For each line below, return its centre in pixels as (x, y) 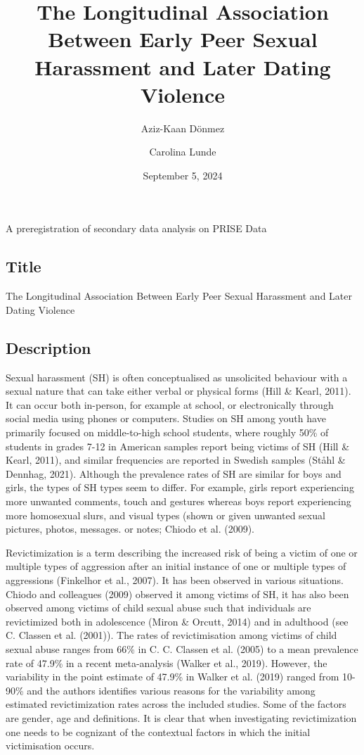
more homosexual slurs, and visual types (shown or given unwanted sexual (165, 515)
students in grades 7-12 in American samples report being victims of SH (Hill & (178, 446)
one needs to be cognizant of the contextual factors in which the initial (158, 731)
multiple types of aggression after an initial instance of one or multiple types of (176, 566)
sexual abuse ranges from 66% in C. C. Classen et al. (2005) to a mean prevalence (182, 648)
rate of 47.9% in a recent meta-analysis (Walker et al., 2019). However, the (167, 662)
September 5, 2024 (183, 175)
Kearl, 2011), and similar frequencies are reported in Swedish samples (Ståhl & (176, 460)
